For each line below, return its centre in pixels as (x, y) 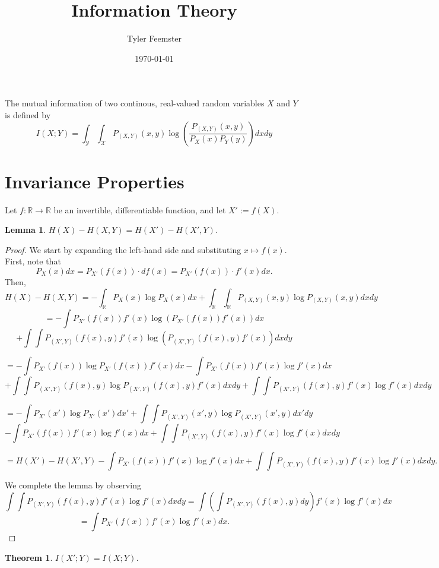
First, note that (33, 261)
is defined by (28, 114)
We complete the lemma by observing (73, 485)
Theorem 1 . (29, 557)
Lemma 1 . (26, 230)
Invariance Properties (95, 181)
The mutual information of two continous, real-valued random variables (135, 103)
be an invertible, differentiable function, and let (140, 209)
